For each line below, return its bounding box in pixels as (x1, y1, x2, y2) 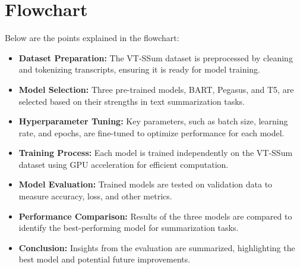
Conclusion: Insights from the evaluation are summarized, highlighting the (18, 241, 295, 254)
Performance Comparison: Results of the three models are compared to (18, 209, 292, 222)
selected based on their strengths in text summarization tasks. (18, 95, 245, 107)
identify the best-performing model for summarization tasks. (18, 221, 239, 234)
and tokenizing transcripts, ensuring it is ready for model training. (18, 63, 261, 76)
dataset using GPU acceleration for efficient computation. (18, 158, 229, 170)
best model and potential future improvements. (18, 253, 191, 265)
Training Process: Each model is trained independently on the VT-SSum (18, 146, 293, 159)
